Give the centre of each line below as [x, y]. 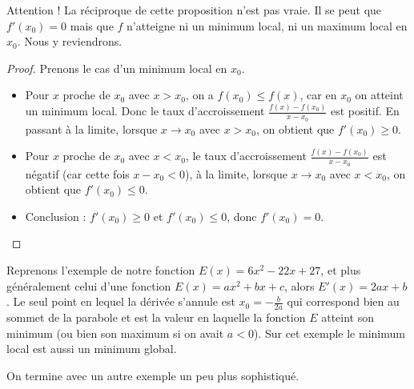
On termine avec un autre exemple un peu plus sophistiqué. [153, 375]
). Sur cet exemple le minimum [329, 333]
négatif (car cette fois [77, 173]
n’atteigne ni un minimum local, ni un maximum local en [267, 25]
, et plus [341, 270]
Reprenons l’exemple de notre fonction [101, 270]
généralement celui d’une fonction [89, 285]
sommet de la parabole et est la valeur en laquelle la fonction [156, 317]
